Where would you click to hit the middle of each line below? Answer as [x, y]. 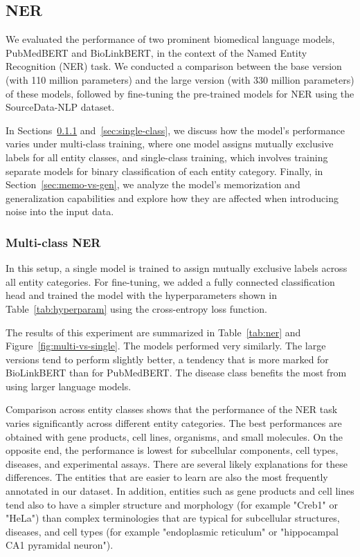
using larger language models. [69, 386]
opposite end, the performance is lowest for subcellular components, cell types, [172, 450]
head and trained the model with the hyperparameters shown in [141, 295]
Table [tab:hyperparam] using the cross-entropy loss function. [136, 308]
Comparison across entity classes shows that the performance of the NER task [172, 409]
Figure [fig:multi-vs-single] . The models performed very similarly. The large [166, 346]
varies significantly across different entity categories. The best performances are [174, 423]
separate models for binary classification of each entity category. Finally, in [164, 171]
